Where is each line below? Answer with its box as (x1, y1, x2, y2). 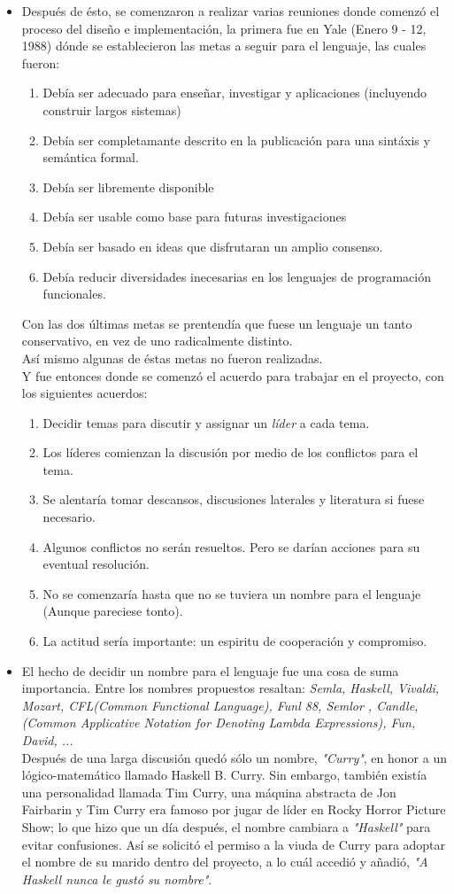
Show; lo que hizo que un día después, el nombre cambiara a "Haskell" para (21, 817, 431, 836)
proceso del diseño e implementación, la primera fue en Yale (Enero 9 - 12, (21, 19, 427, 37)
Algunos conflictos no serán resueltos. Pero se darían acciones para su (42, 537, 420, 556)
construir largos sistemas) (42, 100, 181, 119)
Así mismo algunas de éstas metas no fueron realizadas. (21, 348, 323, 367)
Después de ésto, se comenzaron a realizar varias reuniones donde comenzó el (21, 2, 440, 19)
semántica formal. (42, 148, 139, 167)
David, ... (21, 731, 73, 749)
